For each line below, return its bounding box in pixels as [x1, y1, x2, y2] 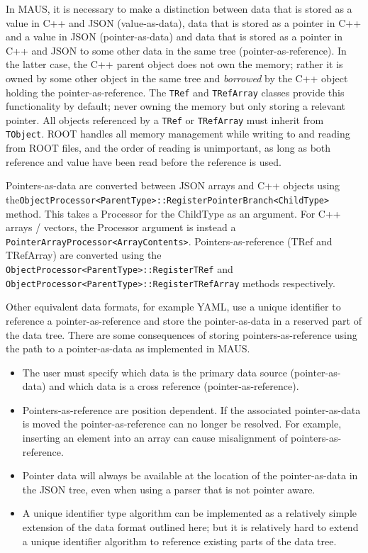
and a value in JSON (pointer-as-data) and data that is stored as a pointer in [6, 29, 343, 44]
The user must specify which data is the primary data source [22, 364, 287, 379]
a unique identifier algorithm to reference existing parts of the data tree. [22, 533, 337, 548]
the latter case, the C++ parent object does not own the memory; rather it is [6, 57, 343, 72]
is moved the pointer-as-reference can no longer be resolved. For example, [22, 416, 342, 431]
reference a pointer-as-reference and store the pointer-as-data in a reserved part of [6, 313, 362, 328]
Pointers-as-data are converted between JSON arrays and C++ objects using [6, 178, 340, 193]
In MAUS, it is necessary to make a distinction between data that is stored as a [6, 1, 352, 16]
